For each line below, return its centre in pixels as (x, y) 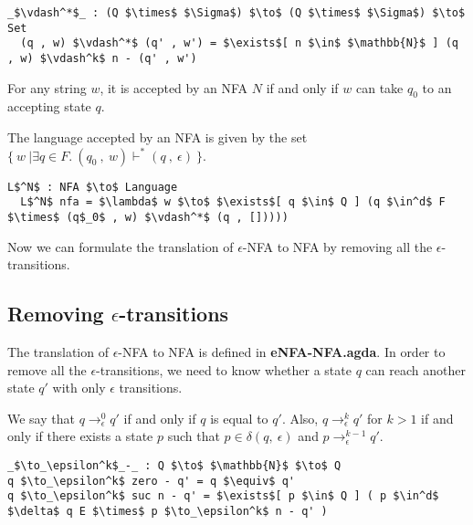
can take (379, 87)
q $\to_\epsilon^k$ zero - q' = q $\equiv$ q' (151, 481)
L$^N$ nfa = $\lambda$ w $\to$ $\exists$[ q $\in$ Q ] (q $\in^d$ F (233, 202)
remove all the (47, 369)
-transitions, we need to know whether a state (224, 369)
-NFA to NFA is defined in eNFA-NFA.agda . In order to (282, 351)
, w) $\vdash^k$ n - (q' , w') (102, 58)
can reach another (415, 369)
